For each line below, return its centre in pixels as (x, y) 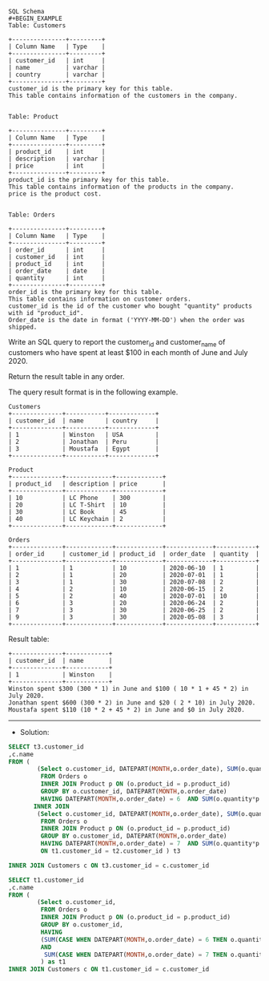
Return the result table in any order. (66, 376)
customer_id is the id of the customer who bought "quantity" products (130, 306)
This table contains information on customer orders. (100, 299)
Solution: (34, 732)
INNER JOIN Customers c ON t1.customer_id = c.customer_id (109, 970)
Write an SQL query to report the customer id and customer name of (117, 343)
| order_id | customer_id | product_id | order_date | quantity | (134, 554)
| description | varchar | (57, 159)
